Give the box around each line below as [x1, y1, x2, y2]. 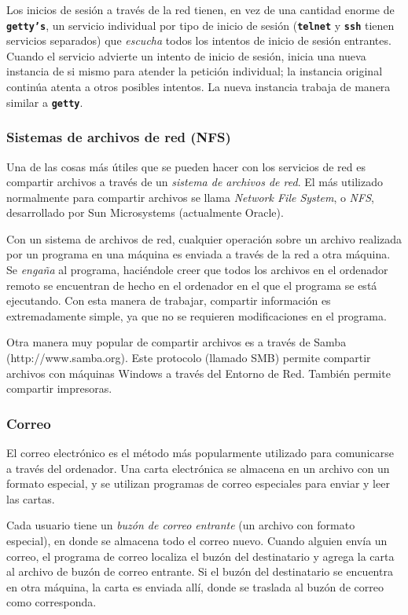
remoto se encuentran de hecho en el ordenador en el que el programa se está [6, 276, 377, 293]
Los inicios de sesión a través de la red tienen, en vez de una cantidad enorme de [6, 2, 395, 17]
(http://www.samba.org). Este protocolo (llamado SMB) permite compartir [6, 350, 371, 366]
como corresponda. [6, 594, 97, 610]
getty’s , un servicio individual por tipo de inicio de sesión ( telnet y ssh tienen [6, 16, 395, 33]
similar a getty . [6, 93, 83, 110]
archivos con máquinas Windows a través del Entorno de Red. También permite [6, 364, 391, 381]
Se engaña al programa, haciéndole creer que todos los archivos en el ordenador [6, 262, 388, 278]
